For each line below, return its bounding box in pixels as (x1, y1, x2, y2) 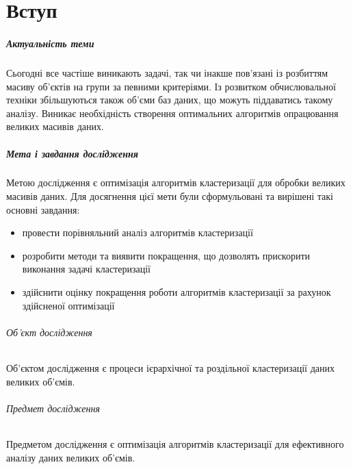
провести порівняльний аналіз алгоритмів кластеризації (22, 225, 253, 240)
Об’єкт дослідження (6, 325, 92, 339)
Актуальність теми (6, 36, 94, 50)
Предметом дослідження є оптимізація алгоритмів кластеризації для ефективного (6, 437, 344, 451)
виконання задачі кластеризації (22, 262, 151, 276)
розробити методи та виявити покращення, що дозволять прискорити (22, 248, 311, 262)
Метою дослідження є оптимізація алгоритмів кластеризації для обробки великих (6, 175, 346, 190)
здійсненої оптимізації (22, 298, 115, 312)
